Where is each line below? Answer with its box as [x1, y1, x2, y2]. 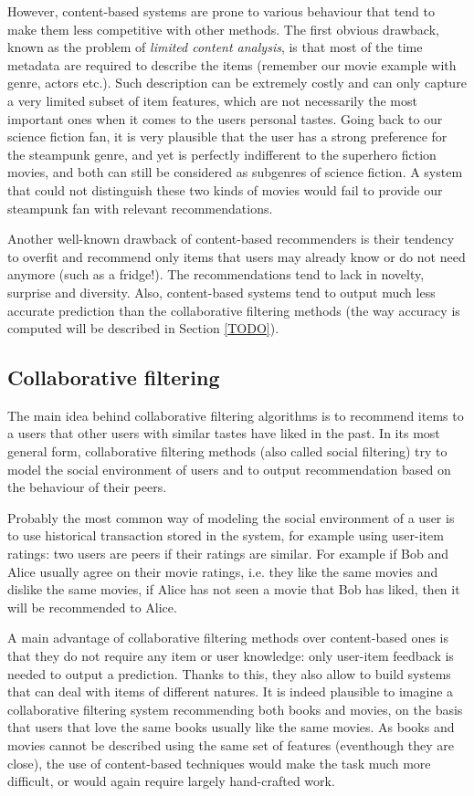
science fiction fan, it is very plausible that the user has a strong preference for [7, 127, 448, 146]
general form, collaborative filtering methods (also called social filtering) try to [7, 442, 448, 461]
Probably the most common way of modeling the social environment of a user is [7, 508, 455, 527]
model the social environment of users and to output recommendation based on [7, 459, 451, 478]
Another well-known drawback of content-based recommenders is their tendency [7, 229, 455, 248]
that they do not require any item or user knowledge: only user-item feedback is [7, 646, 454, 665]
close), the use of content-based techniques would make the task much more [7, 753, 431, 772]
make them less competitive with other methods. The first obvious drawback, [7, 19, 439, 38]
